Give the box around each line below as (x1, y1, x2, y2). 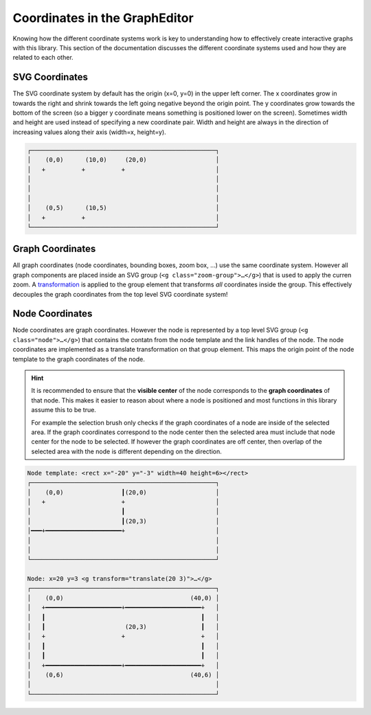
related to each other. (12, 54, 74, 62)
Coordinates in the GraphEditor (12, 10, 194, 25)
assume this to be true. (31, 406, 96, 414)
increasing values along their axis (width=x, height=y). (12, 128, 166, 136)
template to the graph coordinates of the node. (12, 354, 146, 363)
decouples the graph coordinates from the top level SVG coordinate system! (12, 290, 228, 298)
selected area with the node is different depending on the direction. (31, 447, 223, 455)
